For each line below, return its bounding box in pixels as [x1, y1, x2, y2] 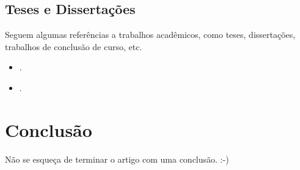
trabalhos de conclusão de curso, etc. [5, 40, 142, 53]
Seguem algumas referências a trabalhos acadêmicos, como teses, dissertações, [5, 28, 296, 41]
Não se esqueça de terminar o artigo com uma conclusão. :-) [5, 152, 229, 165]
